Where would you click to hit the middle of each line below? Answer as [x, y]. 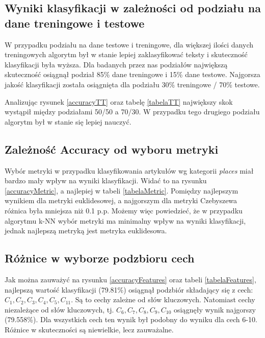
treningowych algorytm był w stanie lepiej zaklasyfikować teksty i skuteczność [126, 54]
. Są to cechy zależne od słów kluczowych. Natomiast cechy [163, 299]
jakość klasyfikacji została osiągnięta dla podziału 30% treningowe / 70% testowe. [132, 84]
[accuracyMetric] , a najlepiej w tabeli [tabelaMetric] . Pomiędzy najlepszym [122, 190]
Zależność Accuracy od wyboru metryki [112, 149]
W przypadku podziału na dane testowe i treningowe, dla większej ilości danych [129, 44]
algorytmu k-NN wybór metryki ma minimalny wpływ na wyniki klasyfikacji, [125, 220]
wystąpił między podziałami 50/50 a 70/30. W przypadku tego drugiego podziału [132, 112]
